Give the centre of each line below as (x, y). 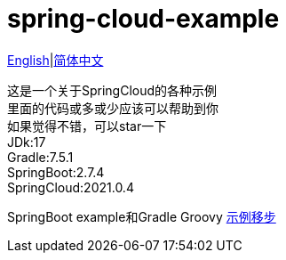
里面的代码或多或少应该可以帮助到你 (113, 108)
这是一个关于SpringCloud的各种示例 (112, 90)
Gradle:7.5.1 (40, 157)
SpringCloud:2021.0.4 (71, 187)
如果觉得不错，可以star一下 (87, 126)
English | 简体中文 (56, 60)
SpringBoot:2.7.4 (56, 172)
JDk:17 (27, 142)
